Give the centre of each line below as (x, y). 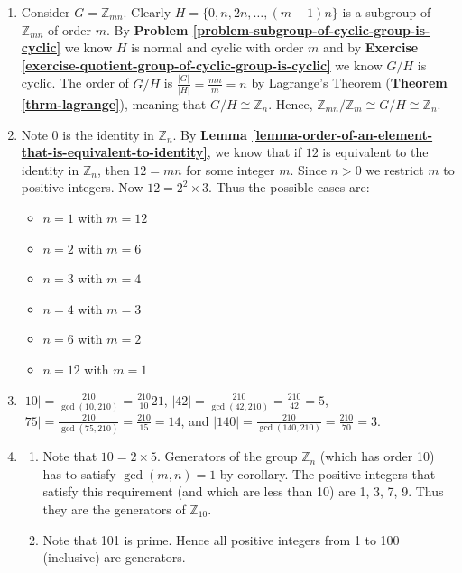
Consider (46, 12)
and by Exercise (371, 47)
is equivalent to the (375, 152)
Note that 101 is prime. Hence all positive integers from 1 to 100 (221, 539)
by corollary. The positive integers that (328, 473)
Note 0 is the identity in (88, 134)
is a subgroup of (387, 12)
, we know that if (254, 152)
